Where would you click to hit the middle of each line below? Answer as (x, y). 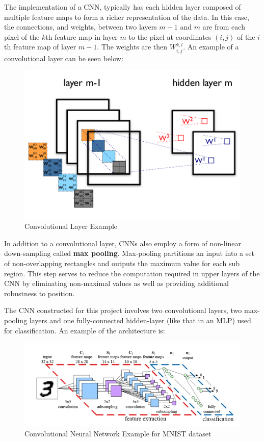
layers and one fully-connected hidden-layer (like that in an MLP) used (140, 320)
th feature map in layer (82, 36)
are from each (224, 27)
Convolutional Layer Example (71, 226)
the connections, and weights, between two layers (81, 27)
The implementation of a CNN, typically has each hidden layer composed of (123, 7)
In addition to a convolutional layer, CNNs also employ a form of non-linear (123, 243)
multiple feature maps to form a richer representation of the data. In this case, (127, 17)
